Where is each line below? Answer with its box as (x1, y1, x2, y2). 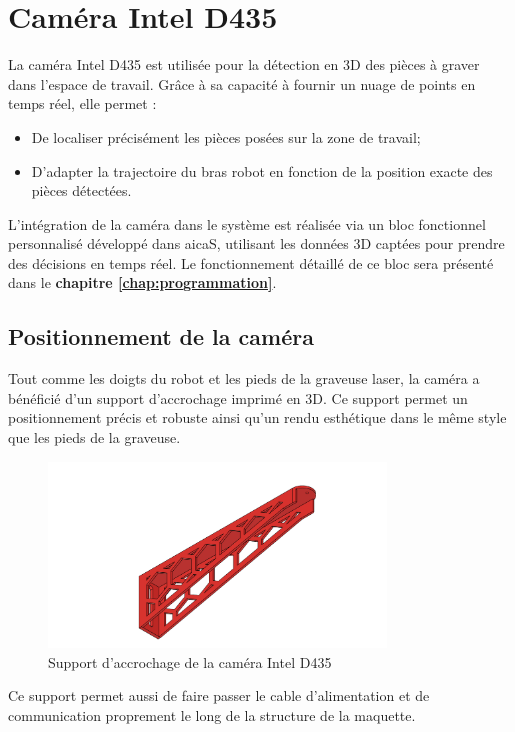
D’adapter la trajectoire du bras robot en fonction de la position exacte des (31, 160, 493, 181)
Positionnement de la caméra (8, 321, 314, 352)
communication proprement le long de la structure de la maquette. (8, 704, 416, 725)
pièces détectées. (31, 180, 132, 201)
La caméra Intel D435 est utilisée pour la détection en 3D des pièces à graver (8, 54, 480, 75)
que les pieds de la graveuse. (8, 427, 181, 448)
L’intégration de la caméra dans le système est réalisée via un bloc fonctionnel (8, 213, 486, 234)
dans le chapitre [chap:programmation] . (8, 272, 277, 293)
